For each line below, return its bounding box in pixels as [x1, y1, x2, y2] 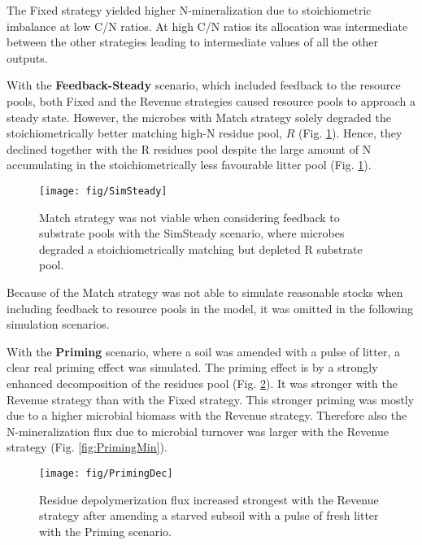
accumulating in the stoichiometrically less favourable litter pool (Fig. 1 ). [7, 156, 372, 173]
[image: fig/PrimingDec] [39, 467, 173, 479]
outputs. [7, 49, 48, 66]
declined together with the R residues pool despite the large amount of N [7, 140, 372, 157]
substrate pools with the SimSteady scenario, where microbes [39, 225, 345, 242]
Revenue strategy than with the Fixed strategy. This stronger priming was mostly [7, 390, 415, 408]
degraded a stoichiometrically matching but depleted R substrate [39, 240, 363, 257]
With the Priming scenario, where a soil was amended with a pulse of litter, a [7, 342, 400, 360]
